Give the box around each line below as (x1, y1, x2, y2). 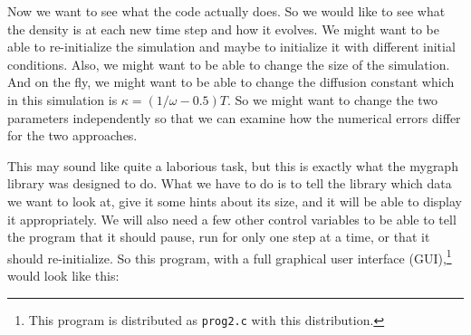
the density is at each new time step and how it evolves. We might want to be (7, 19, 440, 38)
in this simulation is (7, 90, 118, 109)
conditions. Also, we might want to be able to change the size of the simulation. (7, 54, 450, 73)
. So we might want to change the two (227, 90, 438, 109)
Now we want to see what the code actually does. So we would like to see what (7, 2, 446, 20)
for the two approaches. (7, 126, 138, 145)
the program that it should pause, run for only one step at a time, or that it (7, 227, 430, 246)
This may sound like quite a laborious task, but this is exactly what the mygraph (7, 156, 458, 175)
